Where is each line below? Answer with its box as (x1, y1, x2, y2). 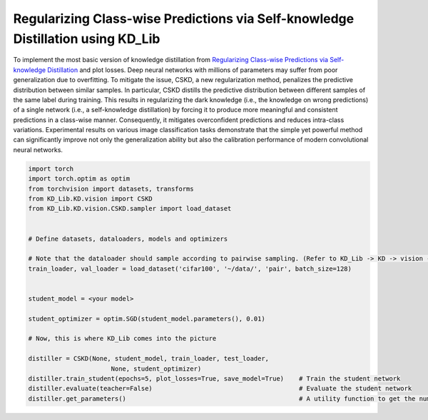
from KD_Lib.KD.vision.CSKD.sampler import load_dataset (28, 204, 232, 213)
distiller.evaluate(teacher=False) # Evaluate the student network (28, 384, 412, 393)
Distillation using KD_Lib (13, 31, 160, 46)
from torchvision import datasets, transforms (28, 184, 194, 193)
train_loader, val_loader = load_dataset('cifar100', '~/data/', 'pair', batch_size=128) (28, 264, 352, 273)
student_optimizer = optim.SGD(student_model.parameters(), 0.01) (28, 314, 265, 323)
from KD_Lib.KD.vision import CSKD (28, 195, 153, 203)
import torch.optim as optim (28, 175, 131, 183)
